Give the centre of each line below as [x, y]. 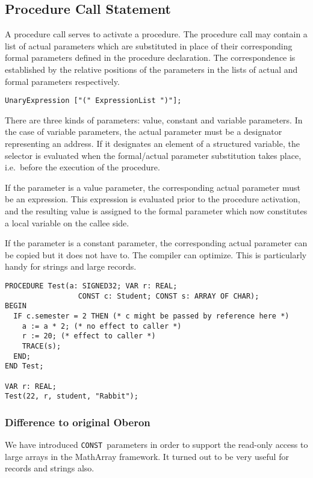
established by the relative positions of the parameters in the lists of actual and [151, 69]
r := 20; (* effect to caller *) [89, 336]
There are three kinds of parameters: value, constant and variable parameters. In [154, 119]
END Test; [24, 366]
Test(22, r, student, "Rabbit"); [72, 396]
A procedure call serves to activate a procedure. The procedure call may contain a [156, 34]
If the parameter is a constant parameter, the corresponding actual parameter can [156, 243]
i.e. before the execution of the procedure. [82, 167]
